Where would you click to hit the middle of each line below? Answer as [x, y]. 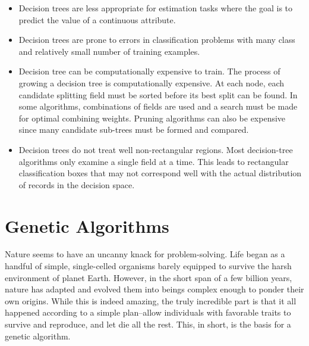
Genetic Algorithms [87, 225]
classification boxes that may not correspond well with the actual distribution [160, 173]
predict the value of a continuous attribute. [97, 19]
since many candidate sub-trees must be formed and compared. [134, 130]
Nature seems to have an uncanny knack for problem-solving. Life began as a [145, 254]
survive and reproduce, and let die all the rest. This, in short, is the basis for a [148, 324]
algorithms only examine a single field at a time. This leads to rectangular [154, 161]
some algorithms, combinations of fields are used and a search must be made [158, 106]
